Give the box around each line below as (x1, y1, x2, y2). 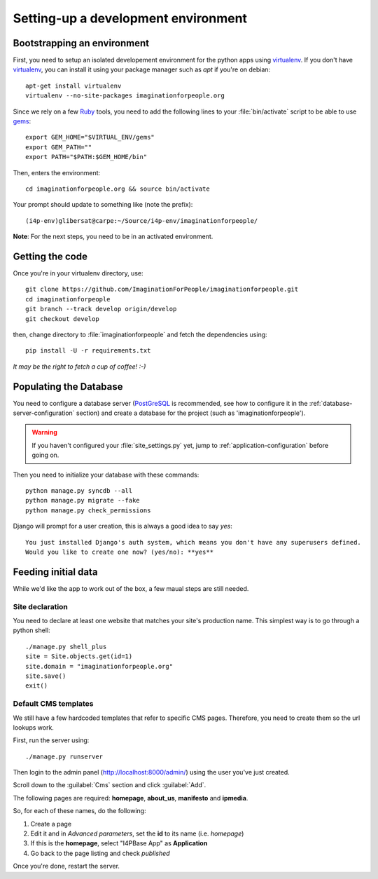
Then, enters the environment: (13, 168, 101, 177)
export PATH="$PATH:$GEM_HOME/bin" (25, 153, 148, 161)
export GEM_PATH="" (25, 143, 92, 151)
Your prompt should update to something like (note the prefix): (13, 200, 193, 209)
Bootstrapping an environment (13, 37, 150, 49)
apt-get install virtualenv (25, 81, 122, 90)
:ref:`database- (309, 399, 353, 407)
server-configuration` (13, 409, 75, 417)
